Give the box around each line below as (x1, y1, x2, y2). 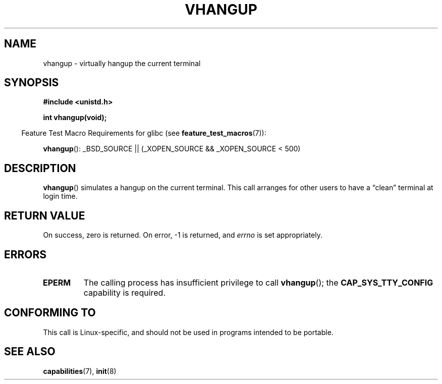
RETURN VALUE (4, 209, 85, 222)
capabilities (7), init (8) (43, 366, 117, 375)
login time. (43, 192, 78, 201)
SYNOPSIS (4, 76, 59, 89)
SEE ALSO (4, 345, 56, 358)
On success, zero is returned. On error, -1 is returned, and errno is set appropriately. (43, 231, 322, 240)
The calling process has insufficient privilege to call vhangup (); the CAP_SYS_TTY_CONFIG (83, 277, 433, 288)
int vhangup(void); (43, 113, 107, 122)
